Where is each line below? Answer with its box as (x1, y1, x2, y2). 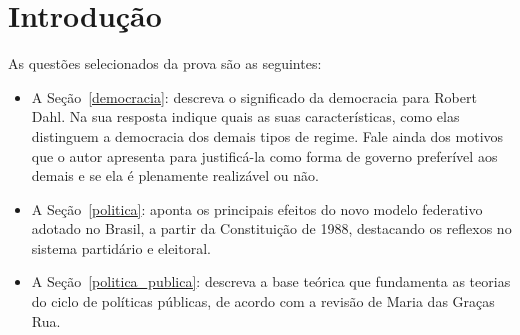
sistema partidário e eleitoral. (31, 237, 211, 258)
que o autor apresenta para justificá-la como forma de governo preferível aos (31, 145, 498, 166)
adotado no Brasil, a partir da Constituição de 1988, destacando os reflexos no (31, 218, 512, 239)
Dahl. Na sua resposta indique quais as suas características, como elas (31, 106, 460, 127)
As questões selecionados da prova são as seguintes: (8, 53, 322, 74)
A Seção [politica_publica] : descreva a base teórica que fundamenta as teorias (31, 271, 511, 292)
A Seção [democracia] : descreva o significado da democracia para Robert (31, 86, 477, 107)
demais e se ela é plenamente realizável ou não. (31, 165, 319, 186)
